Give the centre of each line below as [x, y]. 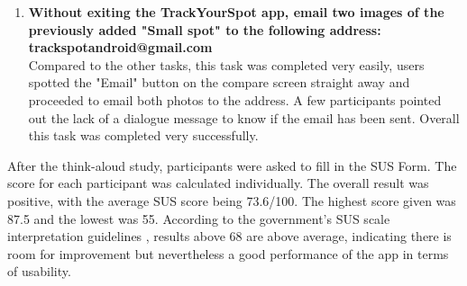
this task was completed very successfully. [143, 135]
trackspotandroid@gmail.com [120, 47]
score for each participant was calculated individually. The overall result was [218, 183]
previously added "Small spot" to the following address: [205, 29]
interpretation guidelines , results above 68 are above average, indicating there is [229, 236]
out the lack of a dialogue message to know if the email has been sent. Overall [244, 117]
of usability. [39, 271]
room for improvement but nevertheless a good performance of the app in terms [228, 253]
